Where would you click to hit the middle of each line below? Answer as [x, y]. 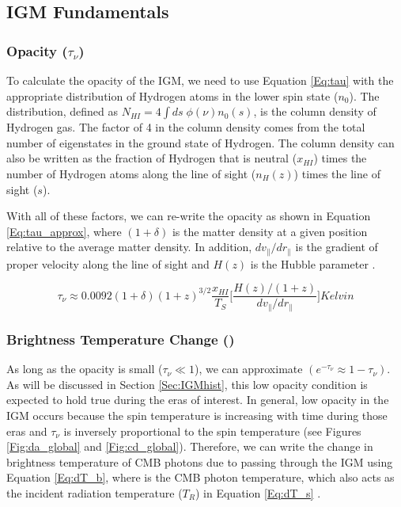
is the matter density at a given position [270, 231]
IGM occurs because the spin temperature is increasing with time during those [197, 415]
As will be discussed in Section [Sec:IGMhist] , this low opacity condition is [187, 384]
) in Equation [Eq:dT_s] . [258, 492]
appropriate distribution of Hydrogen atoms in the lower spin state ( [172, 95]
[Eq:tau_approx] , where [64, 231]
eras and [27, 431]
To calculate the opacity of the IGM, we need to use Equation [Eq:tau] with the [200, 80]
